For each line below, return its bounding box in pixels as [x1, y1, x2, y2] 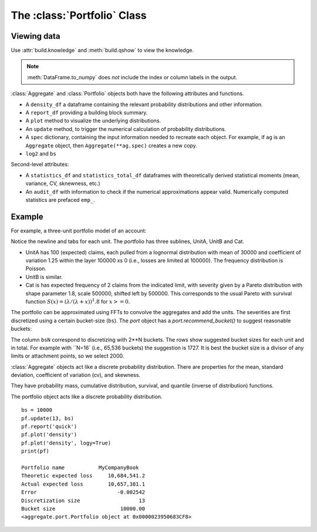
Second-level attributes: [11, 161, 69, 168]
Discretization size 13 [21, 497, 146, 504]
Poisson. [25, 265, 47, 272]
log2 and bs [25, 150, 57, 157]
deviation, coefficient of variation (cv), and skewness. [11, 372, 141, 379]
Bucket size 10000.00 [21, 505, 146, 512]
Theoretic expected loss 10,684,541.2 [21, 473, 146, 479]
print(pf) [21, 448, 49, 454]
